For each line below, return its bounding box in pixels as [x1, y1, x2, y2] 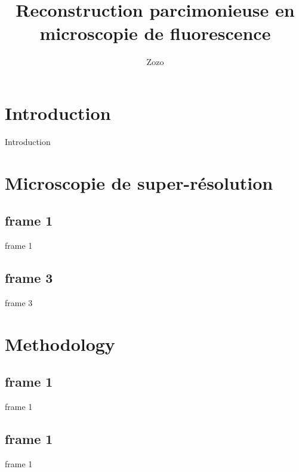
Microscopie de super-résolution [5, 170, 273, 195]
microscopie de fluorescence [39, 21, 271, 45]
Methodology [5, 331, 115, 356]
